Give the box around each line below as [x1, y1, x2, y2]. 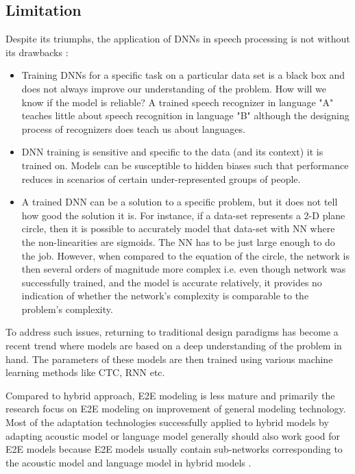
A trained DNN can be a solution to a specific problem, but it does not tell [21, 195, 338, 209]
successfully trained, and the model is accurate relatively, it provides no [21, 275, 322, 289]
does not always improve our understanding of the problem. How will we [21, 81, 326, 95]
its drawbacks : [5, 45, 69, 59]
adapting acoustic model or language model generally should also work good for [5, 428, 341, 442]
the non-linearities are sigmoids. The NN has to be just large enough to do [21, 234, 335, 249]
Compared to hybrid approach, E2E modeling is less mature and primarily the [5, 388, 335, 402]
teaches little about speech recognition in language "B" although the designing [21, 108, 350, 123]
